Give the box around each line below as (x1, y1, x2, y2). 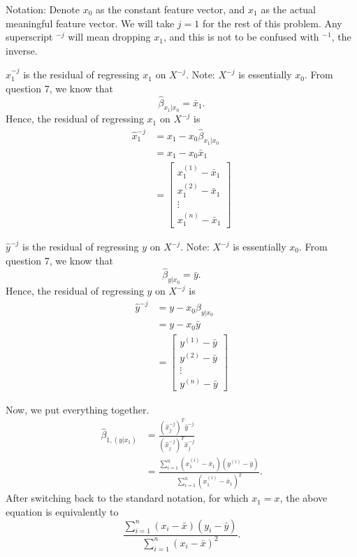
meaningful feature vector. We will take (6, 15, 175, 30)
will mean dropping (68, 29, 151, 44)
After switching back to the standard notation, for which (6, 491, 249, 505)
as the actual (261, 2, 316, 16)
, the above (279, 491, 328, 505)
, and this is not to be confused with (163, 29, 319, 44)
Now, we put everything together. (6, 402, 150, 416)
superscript (6, 29, 53, 44)
